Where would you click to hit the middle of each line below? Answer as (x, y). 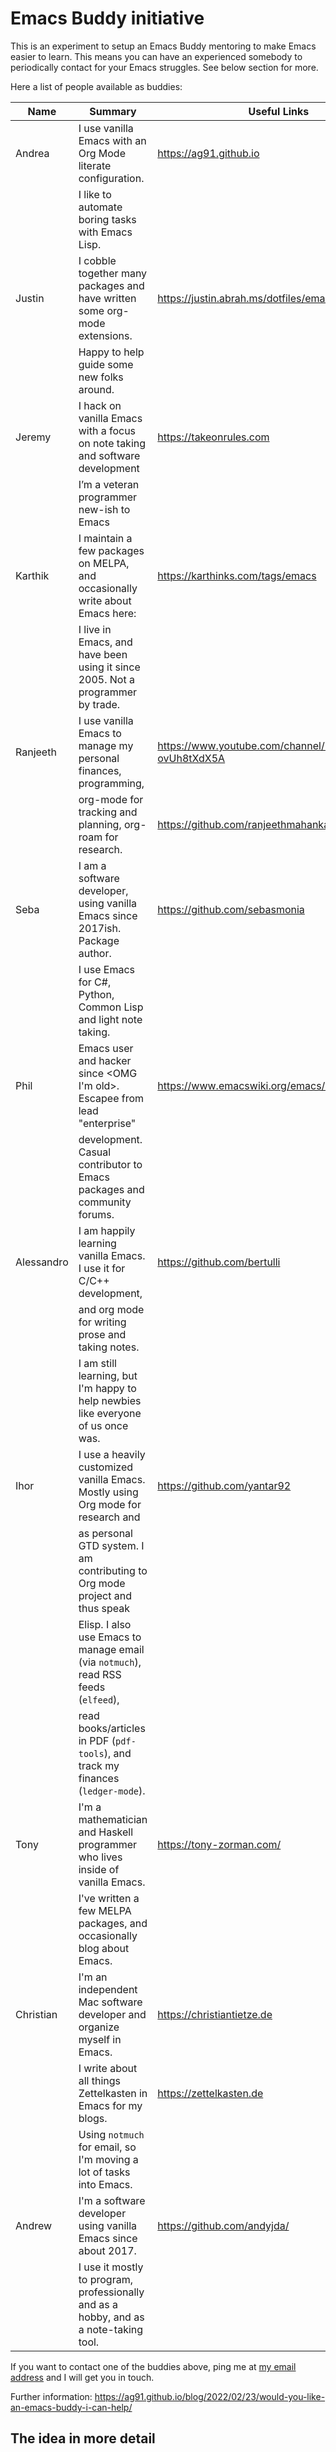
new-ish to (104, 509)
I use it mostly (111, 2267)
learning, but (108, 1375)
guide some (106, 364)
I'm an (93, 1977)
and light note (110, 1019)
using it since (109, 667)
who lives (100, 1857)
